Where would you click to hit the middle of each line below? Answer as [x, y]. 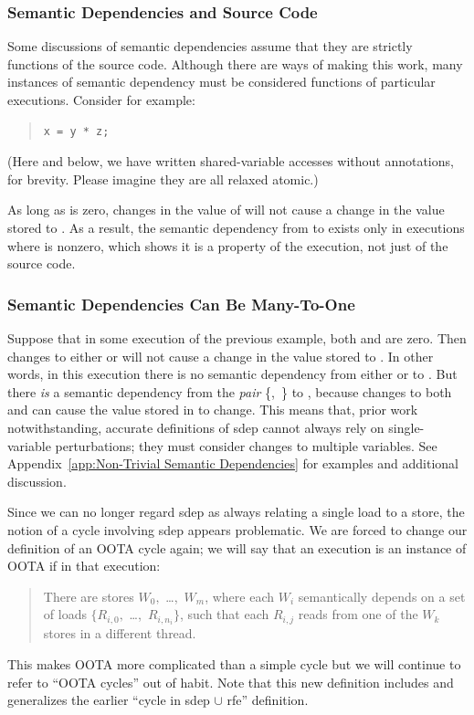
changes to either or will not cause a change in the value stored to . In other [221, 356]
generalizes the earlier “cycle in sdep [109, 700]
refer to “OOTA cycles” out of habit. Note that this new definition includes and [231, 682]
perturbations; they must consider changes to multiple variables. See [246, 445]
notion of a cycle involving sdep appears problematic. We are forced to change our [237, 529]
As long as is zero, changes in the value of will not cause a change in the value [226, 210]
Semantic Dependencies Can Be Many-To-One [181, 304]
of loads [65, 614]
